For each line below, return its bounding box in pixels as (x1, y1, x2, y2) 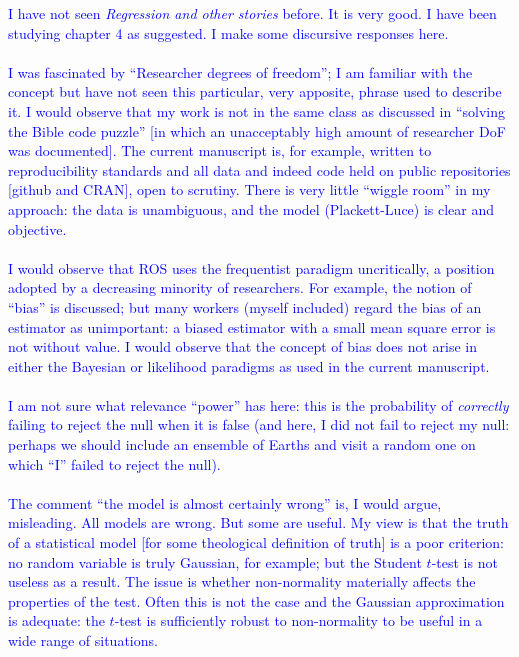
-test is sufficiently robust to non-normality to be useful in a (114, 610, 483, 631)
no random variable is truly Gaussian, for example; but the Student (8, 551, 422, 572)
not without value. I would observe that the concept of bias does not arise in (8, 336, 477, 357)
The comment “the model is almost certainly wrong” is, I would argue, (8, 492, 442, 513)
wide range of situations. (8, 630, 158, 650)
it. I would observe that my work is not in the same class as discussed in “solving (8, 100, 505, 121)
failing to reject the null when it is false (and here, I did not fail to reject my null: (8, 414, 510, 435)
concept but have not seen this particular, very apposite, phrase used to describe (8, 81, 502, 102)
